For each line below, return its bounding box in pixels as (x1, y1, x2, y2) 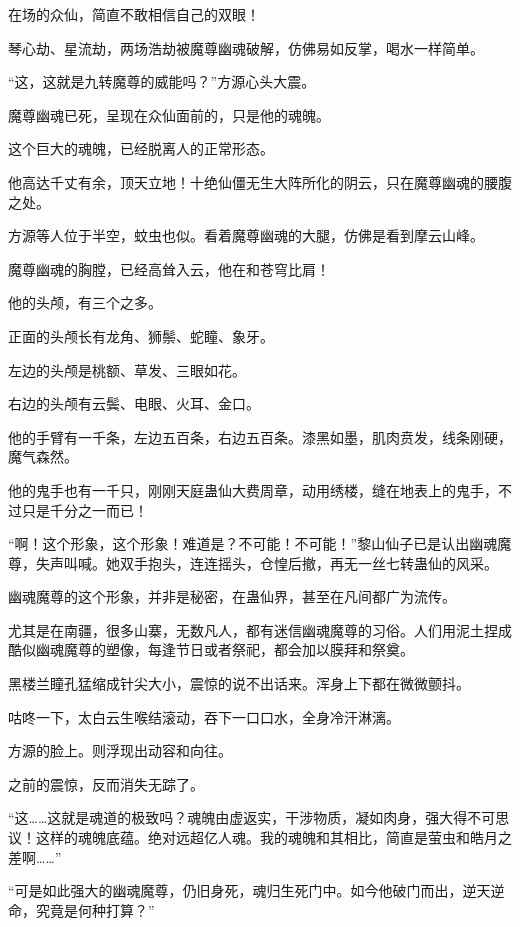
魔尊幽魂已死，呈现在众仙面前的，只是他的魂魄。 (8, 104, 330, 125)
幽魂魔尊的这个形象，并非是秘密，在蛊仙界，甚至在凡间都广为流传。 (8, 586, 456, 607)
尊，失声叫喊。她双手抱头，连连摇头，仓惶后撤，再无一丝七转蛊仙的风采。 (8, 552, 498, 573)
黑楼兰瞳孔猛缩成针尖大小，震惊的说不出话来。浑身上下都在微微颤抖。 (8, 673, 470, 694)
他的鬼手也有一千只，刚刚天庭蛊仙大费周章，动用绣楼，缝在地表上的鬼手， (8, 479, 498, 500)
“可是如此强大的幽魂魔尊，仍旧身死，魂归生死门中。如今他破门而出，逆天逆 (8, 880, 505, 901)
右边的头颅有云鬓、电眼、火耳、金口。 (8, 393, 260, 414)
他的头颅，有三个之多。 (8, 292, 162, 313)
